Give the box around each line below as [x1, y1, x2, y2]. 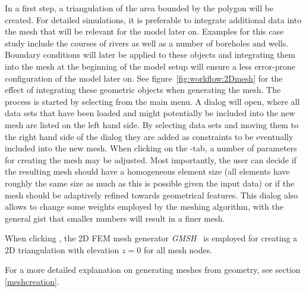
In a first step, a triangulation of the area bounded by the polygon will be [5, 2, 274, 14]
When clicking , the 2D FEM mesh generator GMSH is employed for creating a [5, 232, 298, 244]
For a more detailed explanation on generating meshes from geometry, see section [5, 263, 301, 276]
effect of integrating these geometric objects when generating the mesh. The [5, 83, 281, 96]
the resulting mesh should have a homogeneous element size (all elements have [5, 165, 290, 178]
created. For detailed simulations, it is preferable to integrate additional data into [5, 13, 302, 26]
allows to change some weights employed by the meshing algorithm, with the [5, 200, 283, 213]
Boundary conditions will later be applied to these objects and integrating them [5, 48, 296, 61]
